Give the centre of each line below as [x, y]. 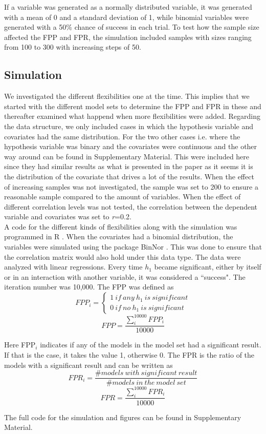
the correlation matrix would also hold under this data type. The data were [123, 256]
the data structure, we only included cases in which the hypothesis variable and [129, 126]
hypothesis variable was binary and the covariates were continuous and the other [131, 146]
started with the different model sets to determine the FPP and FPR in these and [133, 106]
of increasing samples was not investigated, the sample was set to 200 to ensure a [131, 186]
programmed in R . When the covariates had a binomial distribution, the [119, 236]
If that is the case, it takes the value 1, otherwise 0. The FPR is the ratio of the [129, 354]
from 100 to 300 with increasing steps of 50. [73, 47]
